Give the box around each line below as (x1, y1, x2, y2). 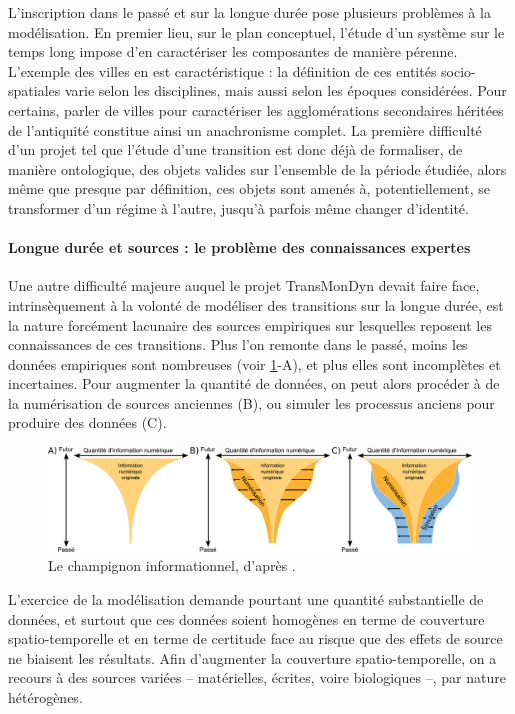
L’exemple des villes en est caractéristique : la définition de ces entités (8, 60, 437, 81)
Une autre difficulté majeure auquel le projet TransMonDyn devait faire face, (8, 275, 480, 296)
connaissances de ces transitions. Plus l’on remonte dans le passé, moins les (8, 334, 468, 355)
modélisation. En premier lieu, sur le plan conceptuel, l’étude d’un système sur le (8, 21, 505, 42)
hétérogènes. (8, 686, 83, 707)
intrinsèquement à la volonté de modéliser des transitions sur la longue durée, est (8, 294, 504, 315)
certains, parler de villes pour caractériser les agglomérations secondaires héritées (8, 99, 504, 120)
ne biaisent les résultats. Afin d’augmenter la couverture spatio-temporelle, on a (8, 647, 497, 668)
